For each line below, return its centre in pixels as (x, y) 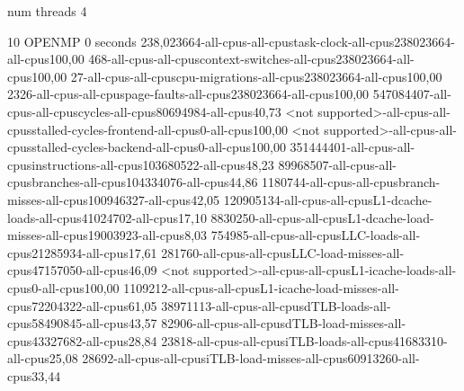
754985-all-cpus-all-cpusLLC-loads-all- (316, 235)
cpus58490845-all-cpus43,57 (82, 323)
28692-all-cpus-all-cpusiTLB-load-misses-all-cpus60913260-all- (251, 358)
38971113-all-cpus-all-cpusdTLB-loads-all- (276, 305)
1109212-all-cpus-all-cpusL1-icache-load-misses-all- (261, 287)
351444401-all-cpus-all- (352, 147)
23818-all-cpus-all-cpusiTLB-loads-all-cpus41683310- (304, 340)
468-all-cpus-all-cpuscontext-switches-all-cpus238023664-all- (251, 59)
